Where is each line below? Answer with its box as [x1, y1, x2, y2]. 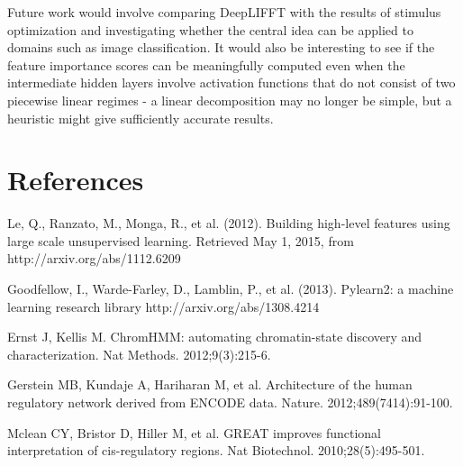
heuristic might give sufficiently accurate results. [7, 108, 274, 127]
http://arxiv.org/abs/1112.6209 [7, 249, 181, 268]
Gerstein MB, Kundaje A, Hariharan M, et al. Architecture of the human [7, 375, 413, 394]
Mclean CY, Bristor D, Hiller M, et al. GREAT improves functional [7, 423, 381, 442]
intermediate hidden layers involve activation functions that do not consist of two [7, 73, 456, 92]
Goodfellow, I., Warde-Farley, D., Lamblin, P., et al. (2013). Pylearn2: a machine [7, 279, 454, 298]
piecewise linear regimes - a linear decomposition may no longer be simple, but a [7, 90, 452, 109]
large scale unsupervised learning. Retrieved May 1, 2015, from [7, 231, 354, 250]
